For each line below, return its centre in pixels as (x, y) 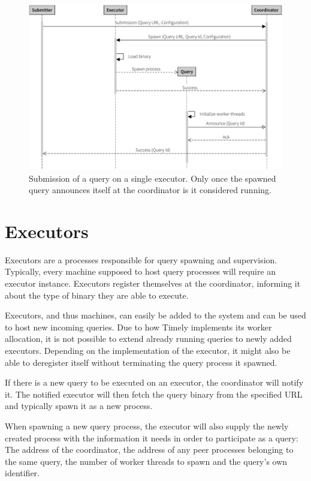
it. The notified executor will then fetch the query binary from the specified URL (154, 394)
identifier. (22, 473)
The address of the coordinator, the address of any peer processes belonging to (149, 450)
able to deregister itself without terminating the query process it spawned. (141, 362)
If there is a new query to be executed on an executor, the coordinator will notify (154, 382)
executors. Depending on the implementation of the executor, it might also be (148, 350)
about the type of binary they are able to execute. (97, 295)
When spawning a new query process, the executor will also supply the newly (147, 426)
